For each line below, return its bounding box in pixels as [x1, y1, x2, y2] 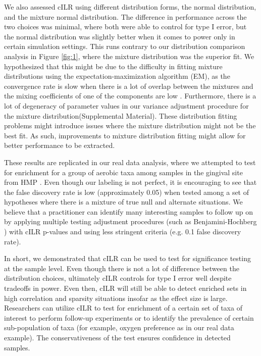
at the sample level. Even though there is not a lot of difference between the [4, 263, 239, 273]
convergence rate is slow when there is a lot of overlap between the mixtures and [4, 80, 253, 91]
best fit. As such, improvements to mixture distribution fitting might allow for [4, 130, 246, 140]
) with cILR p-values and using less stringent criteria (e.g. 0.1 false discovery [4, 226, 241, 237]
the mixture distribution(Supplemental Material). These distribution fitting [4, 110, 237, 121]
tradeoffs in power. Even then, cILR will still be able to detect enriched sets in [4, 283, 247, 293]
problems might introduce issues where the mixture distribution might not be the [4, 120, 256, 131]
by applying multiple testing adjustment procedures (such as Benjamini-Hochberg [4, 216, 257, 227]
